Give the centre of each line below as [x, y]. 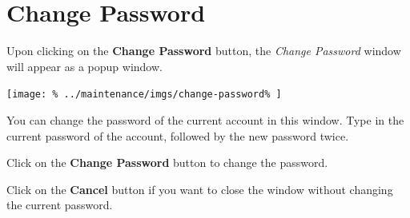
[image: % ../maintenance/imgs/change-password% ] [144, 95]
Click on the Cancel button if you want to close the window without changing [200, 189]
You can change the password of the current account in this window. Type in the [205, 119]
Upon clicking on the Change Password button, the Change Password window [204, 51]
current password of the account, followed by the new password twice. [178, 135]
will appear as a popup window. [84, 66]
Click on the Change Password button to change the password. [167, 163]
